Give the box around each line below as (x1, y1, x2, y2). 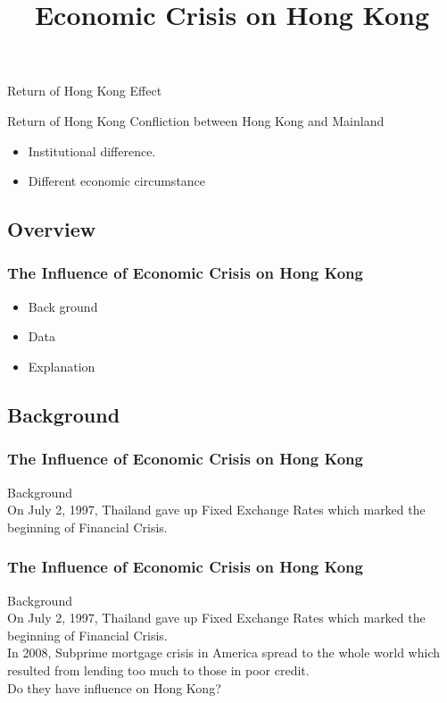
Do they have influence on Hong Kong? (7, 678, 221, 697)
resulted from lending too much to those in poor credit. (7, 660, 310, 679)
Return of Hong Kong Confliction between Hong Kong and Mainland (7, 111, 385, 130)
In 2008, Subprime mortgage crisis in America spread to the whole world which (7, 643, 441, 662)
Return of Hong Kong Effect (7, 81, 162, 100)
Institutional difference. (28, 141, 156, 160)
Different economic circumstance (28, 172, 206, 190)
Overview (7, 215, 96, 243)
